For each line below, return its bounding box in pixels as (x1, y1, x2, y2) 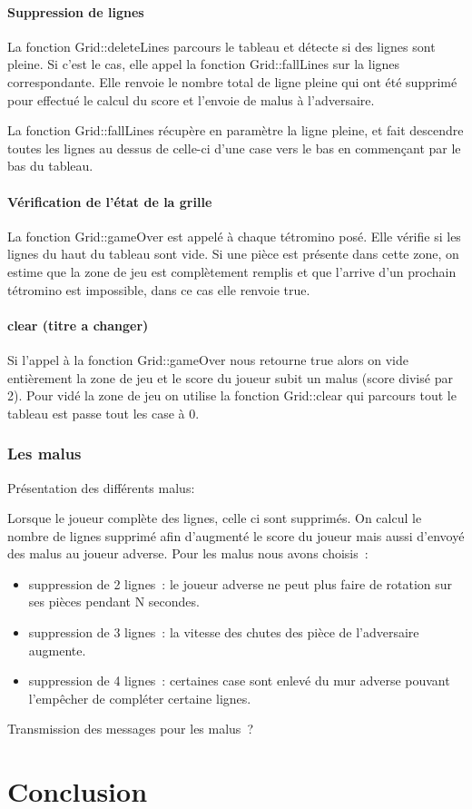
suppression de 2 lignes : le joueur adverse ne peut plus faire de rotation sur (28, 574, 453, 593)
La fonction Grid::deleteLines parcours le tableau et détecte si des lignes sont (7, 36, 436, 55)
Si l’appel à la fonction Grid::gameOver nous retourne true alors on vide (7, 350, 408, 369)
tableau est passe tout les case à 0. (7, 403, 200, 422)
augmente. (28, 640, 86, 659)
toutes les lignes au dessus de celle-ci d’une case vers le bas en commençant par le (7, 138, 461, 157)
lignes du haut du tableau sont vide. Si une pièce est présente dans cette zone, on (7, 244, 459, 263)
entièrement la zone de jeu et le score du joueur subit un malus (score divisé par (7, 368, 453, 387)
